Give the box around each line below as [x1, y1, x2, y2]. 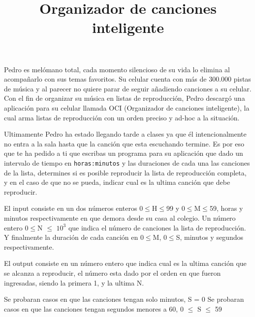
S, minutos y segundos [176, 232, 243, 242]
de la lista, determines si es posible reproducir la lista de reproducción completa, [4, 167, 247, 177]
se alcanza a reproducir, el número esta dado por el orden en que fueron [4, 267, 221, 278]
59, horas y [209, 203, 243, 213]
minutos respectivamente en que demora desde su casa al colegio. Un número [4, 212, 236, 223]
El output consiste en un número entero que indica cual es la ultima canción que [4, 258, 247, 268]
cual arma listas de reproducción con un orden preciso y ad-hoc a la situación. [4, 112, 240, 122]
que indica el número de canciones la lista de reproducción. [68, 222, 246, 232]
